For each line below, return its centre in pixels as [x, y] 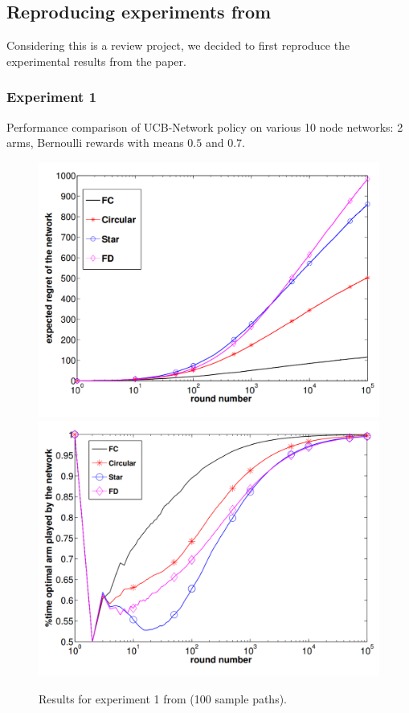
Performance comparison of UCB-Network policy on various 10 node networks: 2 [205, 126]
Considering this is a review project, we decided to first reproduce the [178, 45]
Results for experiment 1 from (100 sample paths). [163, 698]
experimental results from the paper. [96, 61]
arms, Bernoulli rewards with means [95, 143]
